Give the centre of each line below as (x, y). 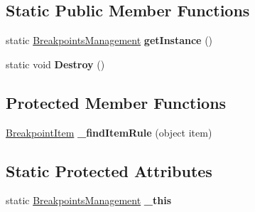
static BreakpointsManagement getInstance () (109, 40)
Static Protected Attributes (109, 170)
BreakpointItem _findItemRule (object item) (109, 132)
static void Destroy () (55, 64)
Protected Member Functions (116, 102)
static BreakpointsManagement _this (89, 200)
